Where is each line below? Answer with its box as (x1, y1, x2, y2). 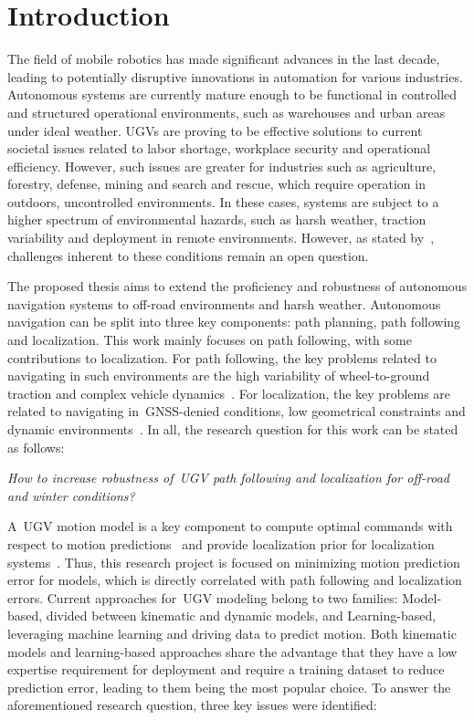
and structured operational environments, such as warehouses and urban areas (7, 102, 446, 121)
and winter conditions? (7, 485, 135, 505)
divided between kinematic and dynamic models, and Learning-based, (46, 606, 437, 625)
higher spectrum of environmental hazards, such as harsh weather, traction (7, 210, 427, 229)
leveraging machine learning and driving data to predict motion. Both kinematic (7, 623, 457, 642)
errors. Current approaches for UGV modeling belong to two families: (7, 588, 398, 607)
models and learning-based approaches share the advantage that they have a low (7, 642, 458, 661)
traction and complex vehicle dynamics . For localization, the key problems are (7, 383, 451, 402)
